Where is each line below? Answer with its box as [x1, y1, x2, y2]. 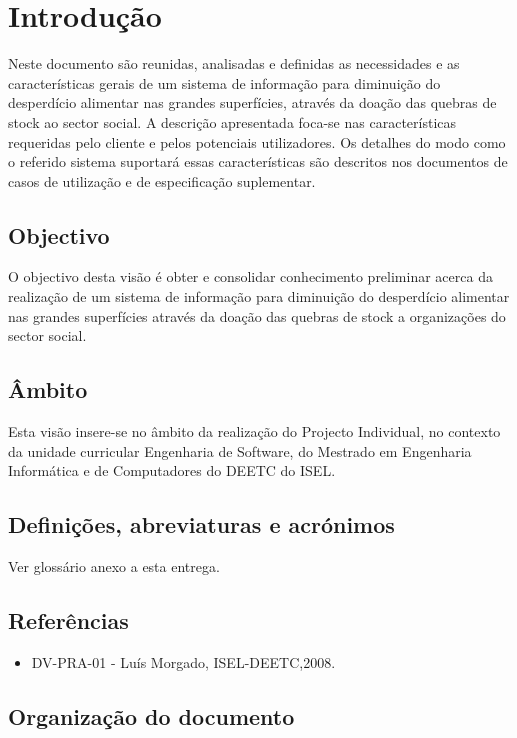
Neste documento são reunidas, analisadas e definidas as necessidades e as [8, 53, 460, 74]
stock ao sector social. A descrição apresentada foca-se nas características [8, 111, 457, 132]
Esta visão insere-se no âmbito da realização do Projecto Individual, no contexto [8, 421, 501, 442]
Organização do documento [8, 700, 295, 731]
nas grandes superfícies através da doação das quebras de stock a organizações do [8, 305, 506, 326]
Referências [8, 605, 129, 636]
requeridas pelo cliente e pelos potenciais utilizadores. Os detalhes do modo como [8, 131, 506, 152]
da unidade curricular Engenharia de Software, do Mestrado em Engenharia [8, 440, 472, 461]
